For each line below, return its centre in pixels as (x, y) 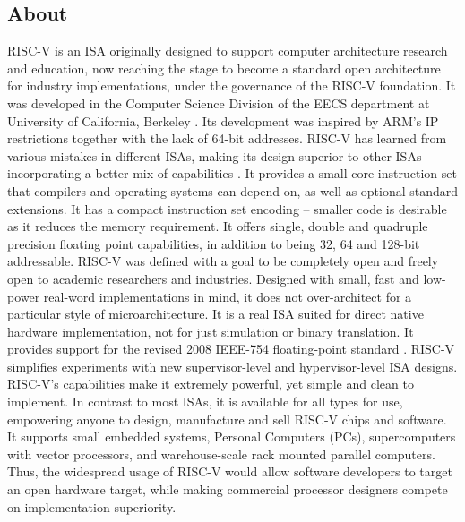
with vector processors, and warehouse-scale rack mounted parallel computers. (221, 454)
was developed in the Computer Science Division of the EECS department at (219, 103)
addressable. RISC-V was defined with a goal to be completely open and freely (223, 261)
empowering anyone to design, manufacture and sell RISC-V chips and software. (227, 419)
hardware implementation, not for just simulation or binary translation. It (211, 331)
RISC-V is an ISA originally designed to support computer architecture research (228, 51)
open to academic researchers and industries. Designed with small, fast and (213, 278)
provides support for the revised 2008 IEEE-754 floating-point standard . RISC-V (231, 349)
